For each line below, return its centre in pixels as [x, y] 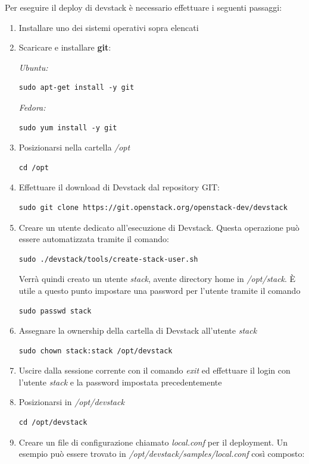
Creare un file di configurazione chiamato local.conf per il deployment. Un [153, 442]
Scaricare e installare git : [65, 47]
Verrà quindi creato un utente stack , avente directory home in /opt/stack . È [157, 279]
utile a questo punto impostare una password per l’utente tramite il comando [160, 290]
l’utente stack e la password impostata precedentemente [120, 382]
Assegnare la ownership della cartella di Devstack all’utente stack [138, 330]
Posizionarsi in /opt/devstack [71, 402]
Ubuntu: [33, 67]
